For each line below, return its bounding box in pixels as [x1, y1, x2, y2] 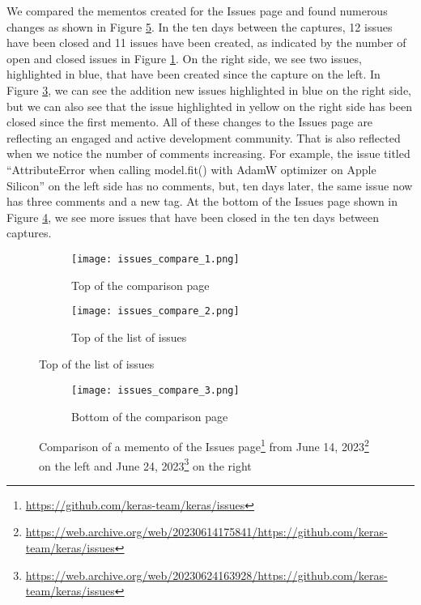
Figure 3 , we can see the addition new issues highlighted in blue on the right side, [6, 81, 411, 98]
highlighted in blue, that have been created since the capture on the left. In [6, 66, 381, 83]
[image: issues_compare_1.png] [71, 253, 240, 265]
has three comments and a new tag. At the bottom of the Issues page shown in [6, 193, 398, 210]
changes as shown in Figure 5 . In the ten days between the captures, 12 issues [6, 18, 393, 35]
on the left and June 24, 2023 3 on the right [39, 454, 252, 474]
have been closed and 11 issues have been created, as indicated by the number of [6, 34, 406, 51]
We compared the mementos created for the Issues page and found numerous [6, 2, 388, 19]
